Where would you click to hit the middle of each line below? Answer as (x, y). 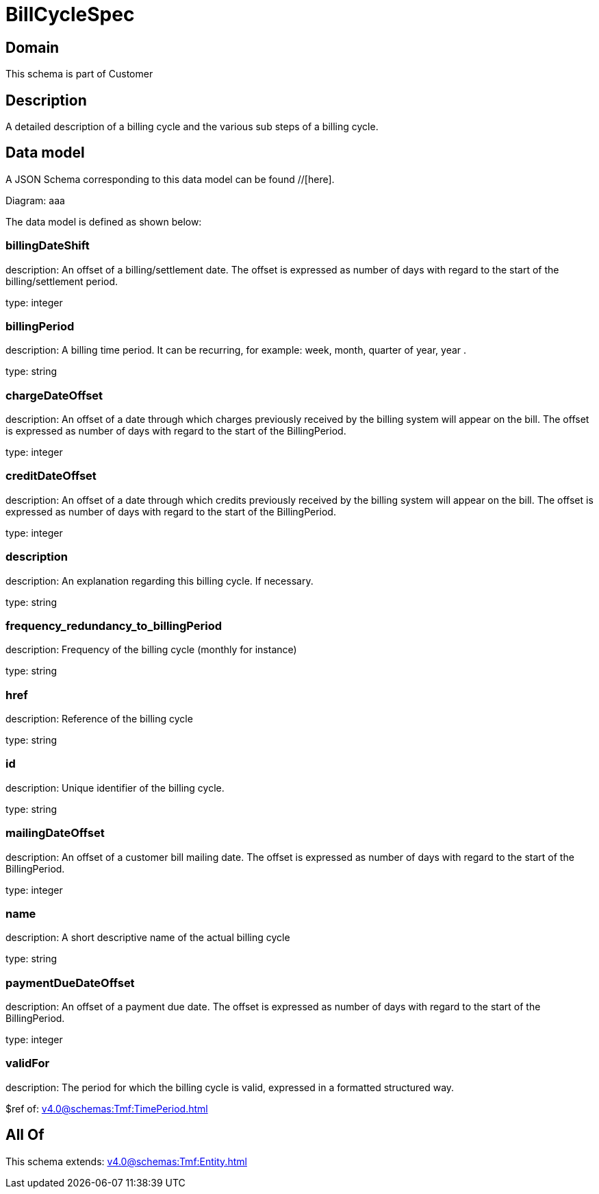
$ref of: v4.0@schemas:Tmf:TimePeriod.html (107, 1108)
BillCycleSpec (70, 14)
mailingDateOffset (55, 833)
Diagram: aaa (35, 200)
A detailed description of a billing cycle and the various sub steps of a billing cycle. (192, 127)
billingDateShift (48, 246)
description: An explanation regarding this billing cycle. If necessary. (160, 581)
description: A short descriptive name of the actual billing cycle (148, 938)
